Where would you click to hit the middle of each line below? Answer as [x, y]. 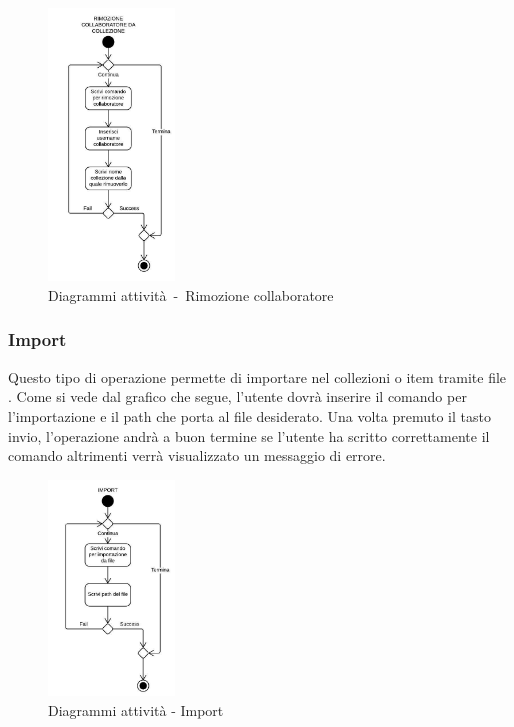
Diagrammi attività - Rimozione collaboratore [191, 294]
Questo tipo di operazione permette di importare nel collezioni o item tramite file [257, 376]
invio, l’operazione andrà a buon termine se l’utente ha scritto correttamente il [249, 435]
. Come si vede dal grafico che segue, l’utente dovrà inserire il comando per [237, 396]
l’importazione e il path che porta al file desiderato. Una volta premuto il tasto [249, 415]
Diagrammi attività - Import [136, 710]
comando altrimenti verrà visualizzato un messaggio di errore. [197, 455]
